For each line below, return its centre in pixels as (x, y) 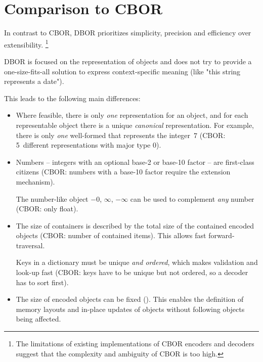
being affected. (38, 319)
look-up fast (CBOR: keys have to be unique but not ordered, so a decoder (132, 272)
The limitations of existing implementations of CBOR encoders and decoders (135, 344)
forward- (222, 235)
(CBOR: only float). (47, 209)
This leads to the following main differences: (72, 98)
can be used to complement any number (192, 198)
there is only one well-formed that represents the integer (103, 135)
